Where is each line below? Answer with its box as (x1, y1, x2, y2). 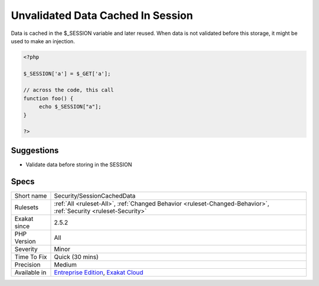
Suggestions (11, 145, 59, 155)
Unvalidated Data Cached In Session (11, 9, 193, 22)
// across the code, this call (23, 86, 115, 94)
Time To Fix (14, 252, 47, 261)
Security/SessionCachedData (54, 191, 136, 200)
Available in (14, 268, 47, 277)
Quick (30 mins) (54, 252, 99, 261)
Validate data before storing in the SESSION (25, 160, 132, 168)
